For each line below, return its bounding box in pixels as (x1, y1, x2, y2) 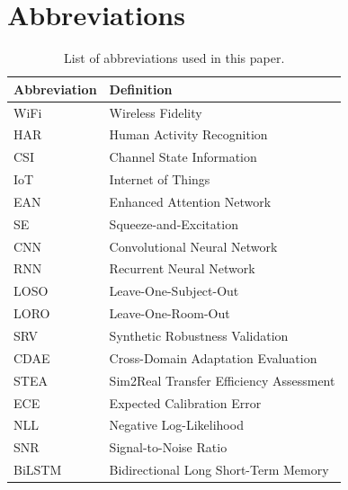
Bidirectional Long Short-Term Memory (109, 460, 329, 479)
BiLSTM (13, 460, 62, 479)
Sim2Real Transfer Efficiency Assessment (109, 370, 335, 389)
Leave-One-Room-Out (109, 304, 230, 323)
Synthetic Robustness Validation (109, 326, 289, 344)
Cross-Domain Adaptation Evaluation (109, 348, 317, 367)
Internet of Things (109, 170, 210, 189)
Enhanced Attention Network (109, 192, 272, 210)
